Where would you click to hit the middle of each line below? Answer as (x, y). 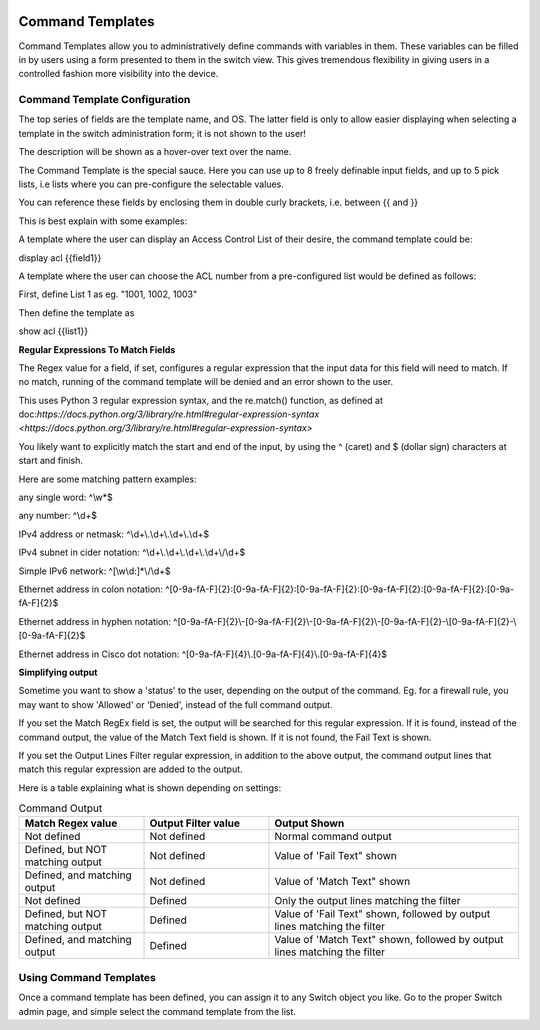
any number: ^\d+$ (57, 516)
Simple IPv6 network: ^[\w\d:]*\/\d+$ (95, 571)
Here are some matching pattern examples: (107, 479)
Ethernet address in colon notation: (91, 589)
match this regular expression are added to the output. (131, 769)
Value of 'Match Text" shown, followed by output (389, 940)
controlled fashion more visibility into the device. (118, 74)
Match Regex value (71, 823)
